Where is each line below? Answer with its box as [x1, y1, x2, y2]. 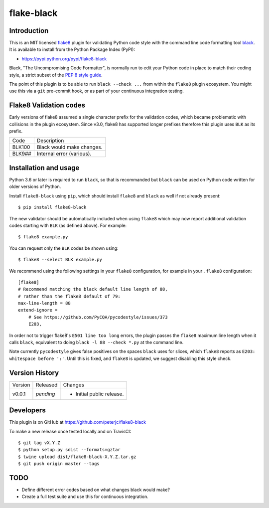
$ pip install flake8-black [18, 204, 87, 210]
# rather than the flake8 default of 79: [18, 293, 121, 299]
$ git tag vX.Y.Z [18, 440, 60, 446]
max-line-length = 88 [18, 301, 71, 306]
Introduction [9, 26, 49, 35]
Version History [9, 368, 59, 377]
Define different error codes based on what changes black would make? [21, 487, 170, 493]
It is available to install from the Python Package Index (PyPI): [9, 46, 135, 52]
